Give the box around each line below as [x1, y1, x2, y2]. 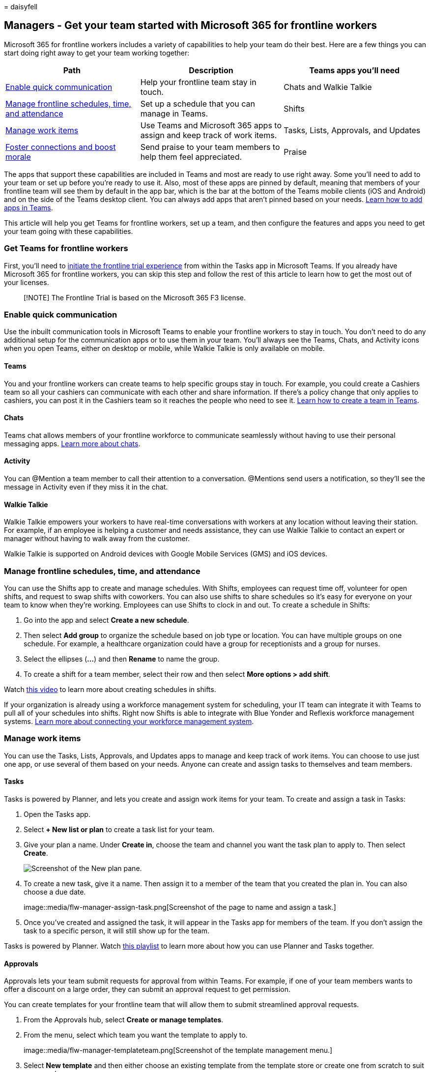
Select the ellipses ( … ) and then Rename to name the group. [24, 654, 220, 663]
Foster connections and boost [5, 142, 116, 152]
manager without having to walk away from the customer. [4, 534, 190, 543]
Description [189, 65, 233, 75]
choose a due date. [24, 887, 86, 896]
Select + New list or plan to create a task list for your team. [24, 825, 215, 834]
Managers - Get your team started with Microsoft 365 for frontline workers [4, 19, 377, 32]
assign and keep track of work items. [140, 130, 277, 140]
